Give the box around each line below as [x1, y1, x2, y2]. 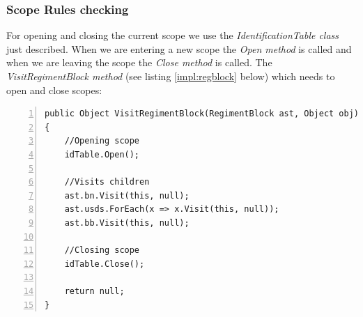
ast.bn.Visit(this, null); [64, 190, 190, 201]
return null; [64, 286, 125, 296]
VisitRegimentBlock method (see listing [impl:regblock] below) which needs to [6, 69, 335, 83]
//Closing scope [64, 245, 140, 256]
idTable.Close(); [64, 258, 145, 269]
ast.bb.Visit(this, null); [64, 217, 190, 228]
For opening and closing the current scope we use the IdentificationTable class [6, 28, 339, 42]
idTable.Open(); [64, 149, 140, 160]
